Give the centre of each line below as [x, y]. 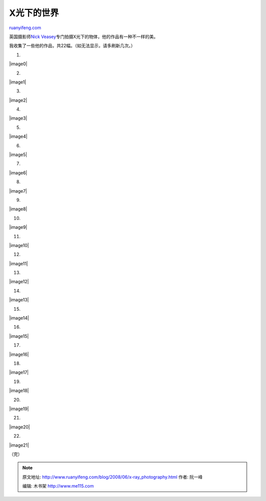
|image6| [18, 172]
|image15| [19, 336]
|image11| [18, 263]
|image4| [18, 136]
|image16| [19, 354]
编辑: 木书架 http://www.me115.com [58, 486]
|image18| [19, 391]
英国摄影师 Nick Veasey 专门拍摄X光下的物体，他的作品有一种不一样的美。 [84, 37]
